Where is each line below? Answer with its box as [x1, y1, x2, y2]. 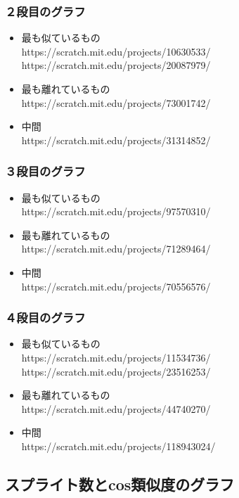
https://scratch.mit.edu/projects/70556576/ [21, 279, 211, 293]
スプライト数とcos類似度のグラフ [5, 473, 235, 494]
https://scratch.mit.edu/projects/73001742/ [21, 95, 211, 110]
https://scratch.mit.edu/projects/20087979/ [21, 58, 211, 72]
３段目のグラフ [5, 162, 86, 180]
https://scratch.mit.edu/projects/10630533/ [21, 44, 211, 58]
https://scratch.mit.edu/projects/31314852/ [21, 132, 211, 147]
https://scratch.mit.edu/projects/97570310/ [21, 204, 211, 219]
